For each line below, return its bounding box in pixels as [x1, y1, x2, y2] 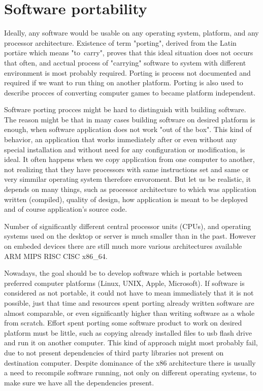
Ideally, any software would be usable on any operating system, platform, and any [4, 27, 259, 38]
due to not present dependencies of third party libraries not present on [4, 347, 224, 357]
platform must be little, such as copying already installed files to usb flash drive [4, 327, 252, 338]
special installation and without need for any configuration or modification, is [4, 144, 245, 154]
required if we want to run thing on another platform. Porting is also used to [4, 77, 243, 88]
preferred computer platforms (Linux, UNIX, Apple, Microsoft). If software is [4, 277, 245, 288]
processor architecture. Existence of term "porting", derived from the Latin [4, 37, 237, 48]
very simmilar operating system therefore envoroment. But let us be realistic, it [4, 174, 251, 184]
